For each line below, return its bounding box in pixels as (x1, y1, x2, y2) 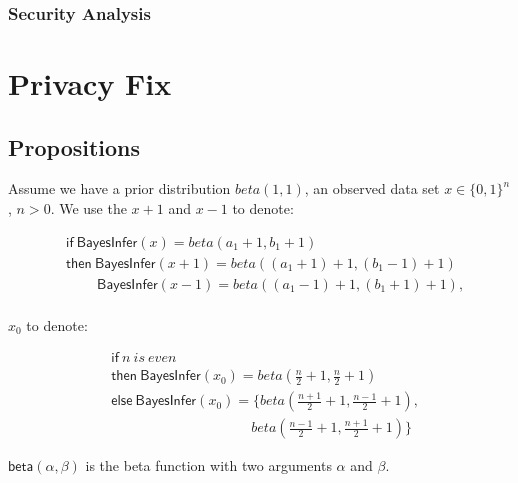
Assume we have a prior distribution (8, 178, 231, 199)
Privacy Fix (8, 63, 172, 104)
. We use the (50, 198, 127, 219)
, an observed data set (304, 178, 440, 199)
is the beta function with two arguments (85, 455, 332, 476)
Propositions (8, 131, 141, 162)
